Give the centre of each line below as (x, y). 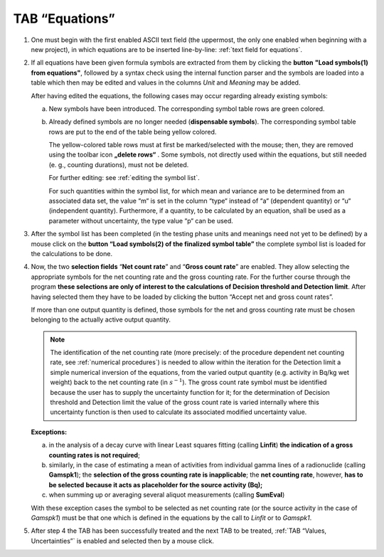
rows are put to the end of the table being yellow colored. (133, 132)
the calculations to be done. (72, 253)
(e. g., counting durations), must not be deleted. (119, 164)
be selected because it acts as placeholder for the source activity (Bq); (156, 484)
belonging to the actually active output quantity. (101, 319)
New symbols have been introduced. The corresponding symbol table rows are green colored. (187, 108)
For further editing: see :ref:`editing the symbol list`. (124, 178)
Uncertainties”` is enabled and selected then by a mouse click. (123, 541)
